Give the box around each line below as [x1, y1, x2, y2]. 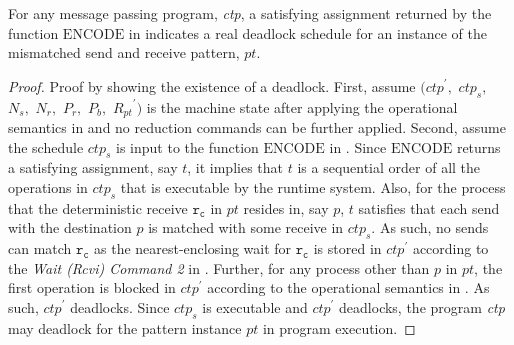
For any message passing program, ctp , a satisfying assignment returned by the [8, 3, 492, 23]
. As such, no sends [371, 217, 489, 238]
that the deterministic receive [8, 197, 188, 218]
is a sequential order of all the [297, 157, 481, 178]
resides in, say [243, 197, 329, 218]
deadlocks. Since [70, 296, 170, 317]
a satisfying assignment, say [8, 157, 178, 178]
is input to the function [116, 136, 259, 157]
